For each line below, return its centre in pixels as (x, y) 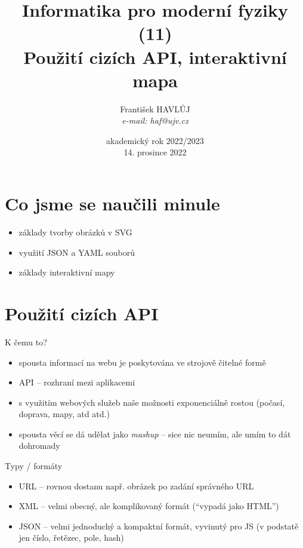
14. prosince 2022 (155, 152)
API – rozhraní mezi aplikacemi (77, 382)
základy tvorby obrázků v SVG (75, 232)
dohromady (39, 446)
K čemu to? (26, 342)
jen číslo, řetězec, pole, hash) (71, 538)
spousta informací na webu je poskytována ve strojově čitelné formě (142, 362)
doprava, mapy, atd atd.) (64, 414)
